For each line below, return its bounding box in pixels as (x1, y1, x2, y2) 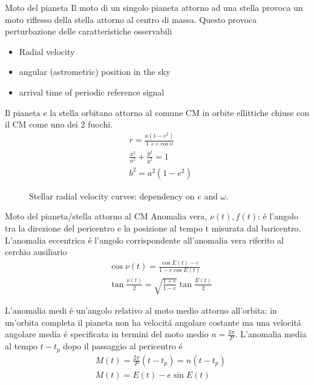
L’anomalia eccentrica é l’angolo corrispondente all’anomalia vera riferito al (5, 233, 284, 246)
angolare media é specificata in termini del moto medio (5, 328, 209, 340)
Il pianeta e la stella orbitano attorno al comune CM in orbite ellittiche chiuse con (5, 106, 310, 118)
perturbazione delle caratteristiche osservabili (5, 25, 172, 37)
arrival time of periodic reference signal (19, 85, 165, 98)
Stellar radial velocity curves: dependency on (29, 189, 195, 202)
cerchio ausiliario (5, 245, 67, 258)
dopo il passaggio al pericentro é (63, 340, 183, 352)
